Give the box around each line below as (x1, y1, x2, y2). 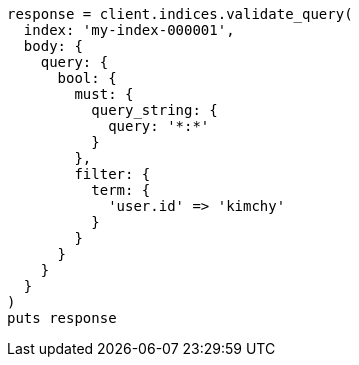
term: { (91, 182, 151, 198)
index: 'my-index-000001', (23, 22, 235, 38)
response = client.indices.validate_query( (7, 6, 353, 22)
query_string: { (91, 102, 218, 118)
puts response (7, 310, 117, 326)
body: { (23, 38, 83, 54)
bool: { (57, 70, 117, 86)
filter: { (74, 166, 151, 182)
